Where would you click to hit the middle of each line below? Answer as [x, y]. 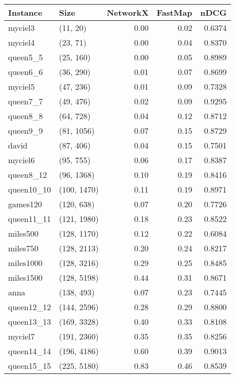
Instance [25, 12]
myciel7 [22, 336]
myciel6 [22, 160]
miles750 [23, 248]
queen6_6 [26, 72]
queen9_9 [26, 130]
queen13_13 [30, 322]
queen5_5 [26, 57]
